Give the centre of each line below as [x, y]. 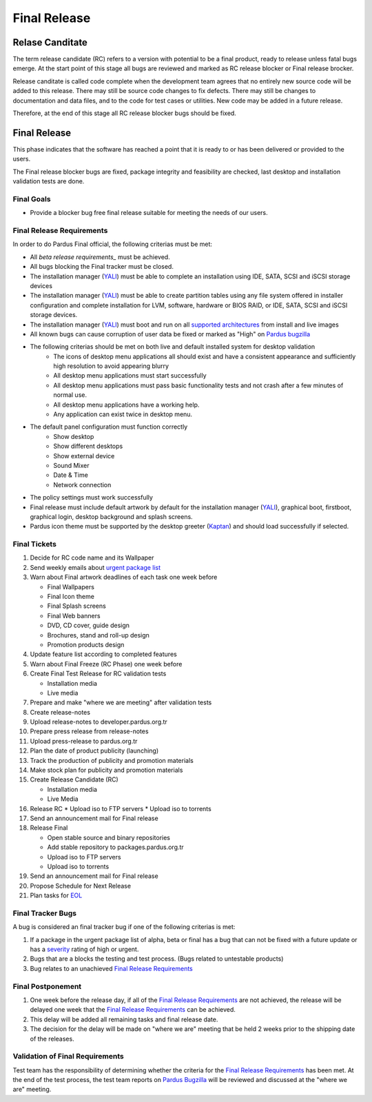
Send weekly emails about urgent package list [95, 567]
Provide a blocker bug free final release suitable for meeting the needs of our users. [149, 213]
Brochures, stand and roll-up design [98, 635]
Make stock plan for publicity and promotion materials [106, 770]
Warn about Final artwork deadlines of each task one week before [124, 577]
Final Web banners [74, 615]
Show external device [84, 456]
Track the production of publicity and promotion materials [112, 760]
